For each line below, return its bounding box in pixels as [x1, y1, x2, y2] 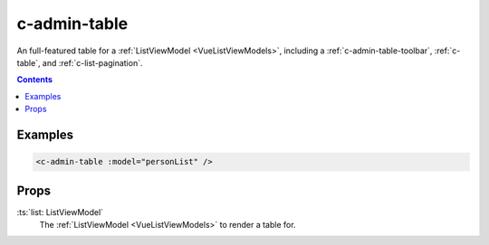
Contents [16, 74, 53, 85]
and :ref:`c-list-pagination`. [42, 57, 143, 68]
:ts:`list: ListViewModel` [16, 206, 104, 217]
